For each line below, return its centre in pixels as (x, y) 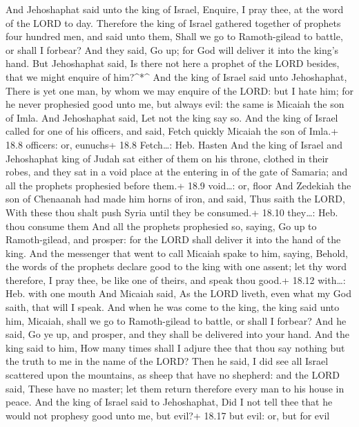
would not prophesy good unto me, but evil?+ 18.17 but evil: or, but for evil (168, 415)
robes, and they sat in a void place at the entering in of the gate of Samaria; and (177, 172)
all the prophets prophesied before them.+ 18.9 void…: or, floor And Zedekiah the (178, 185)
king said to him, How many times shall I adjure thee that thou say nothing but (175, 347)
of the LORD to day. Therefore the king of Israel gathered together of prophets (173, 22)
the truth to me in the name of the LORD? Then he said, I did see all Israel (167, 361)
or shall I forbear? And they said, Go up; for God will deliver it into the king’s (172, 49)
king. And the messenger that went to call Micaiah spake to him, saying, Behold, (177, 253)
